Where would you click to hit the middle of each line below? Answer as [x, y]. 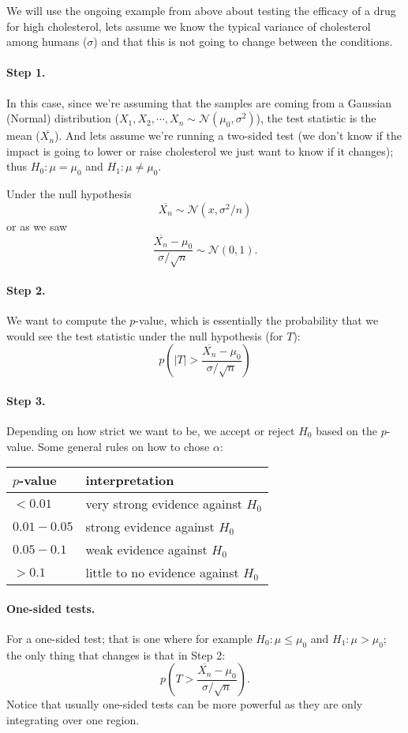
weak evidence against [146, 550]
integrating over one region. [73, 719]
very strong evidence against [164, 504]
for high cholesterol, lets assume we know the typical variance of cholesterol [189, 26]
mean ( [23, 135]
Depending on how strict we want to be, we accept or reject [151, 430]
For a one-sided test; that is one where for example [129, 638]
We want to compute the [66, 320]
